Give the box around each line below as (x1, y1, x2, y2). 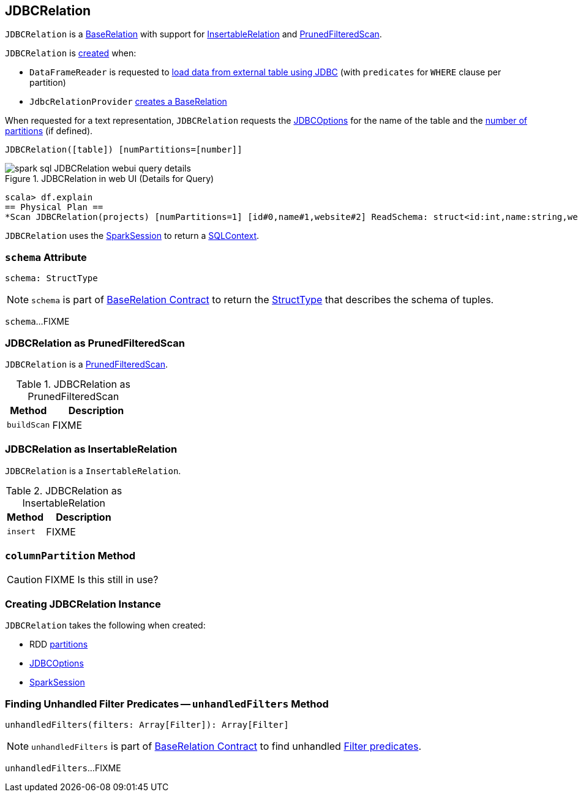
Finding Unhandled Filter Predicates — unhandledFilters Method (5, 697, 329, 710)
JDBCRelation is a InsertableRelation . (5, 465, 181, 476)
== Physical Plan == (5, 202, 103, 213)
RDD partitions (29, 639, 88, 650)
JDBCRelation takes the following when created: (5, 620, 206, 631)
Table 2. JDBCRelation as (6, 484, 122, 497)
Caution (7, 573, 43, 586)
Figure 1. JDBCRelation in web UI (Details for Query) (5, 173, 214, 184)
